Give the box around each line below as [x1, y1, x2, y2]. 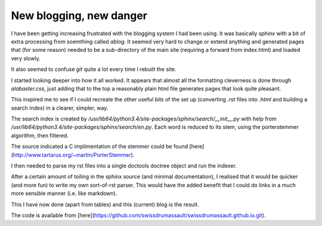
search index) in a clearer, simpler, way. [11, 104, 109, 112]
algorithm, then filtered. [11, 132, 69, 139]
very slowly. [11, 54, 41, 62]
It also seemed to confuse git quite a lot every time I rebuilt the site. [11, 66, 177, 73]
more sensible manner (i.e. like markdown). [11, 190, 117, 197]
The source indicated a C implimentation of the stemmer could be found [11, 143, 188, 150]
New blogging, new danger [11, 9, 147, 22]
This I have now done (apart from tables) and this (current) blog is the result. [11, 200, 199, 208]
